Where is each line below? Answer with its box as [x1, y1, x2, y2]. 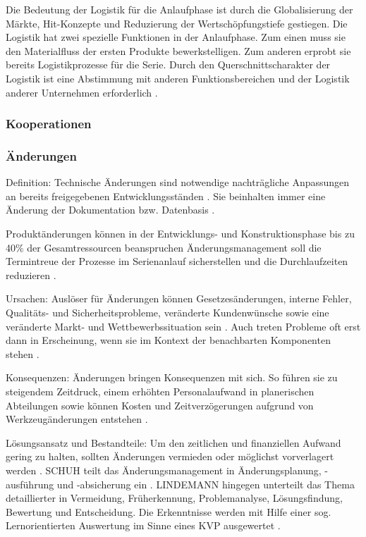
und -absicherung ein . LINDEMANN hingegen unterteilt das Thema [56, 476, 355, 491]
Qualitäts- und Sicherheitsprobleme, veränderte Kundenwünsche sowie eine [6, 304, 329, 319]
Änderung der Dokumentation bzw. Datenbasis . [6, 202, 215, 217]
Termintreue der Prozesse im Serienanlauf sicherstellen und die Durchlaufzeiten [6, 254, 348, 268]
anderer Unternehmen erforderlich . [6, 85, 158, 99]
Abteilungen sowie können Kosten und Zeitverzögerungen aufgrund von [6, 397, 314, 412]
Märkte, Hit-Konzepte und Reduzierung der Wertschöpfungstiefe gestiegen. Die [6, 16, 348, 30]
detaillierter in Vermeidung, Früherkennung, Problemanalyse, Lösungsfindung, [6, 490, 343, 505]
